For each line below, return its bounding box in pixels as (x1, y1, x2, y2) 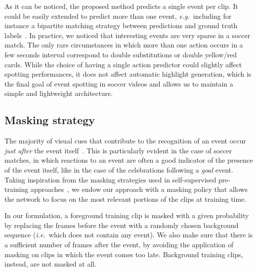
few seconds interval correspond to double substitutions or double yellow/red (4, 49, 237, 59)
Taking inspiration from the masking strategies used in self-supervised (4, 174, 216, 184)
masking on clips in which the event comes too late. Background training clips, (4, 249, 243, 259)
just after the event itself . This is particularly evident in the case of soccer (4, 145, 232, 155)
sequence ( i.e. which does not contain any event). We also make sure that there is (4, 229, 253, 240)
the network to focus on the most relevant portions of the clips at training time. (4, 193, 247, 204)
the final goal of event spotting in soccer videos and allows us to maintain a (4, 78, 233, 89)
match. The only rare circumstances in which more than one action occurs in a (4, 40, 243, 50)
